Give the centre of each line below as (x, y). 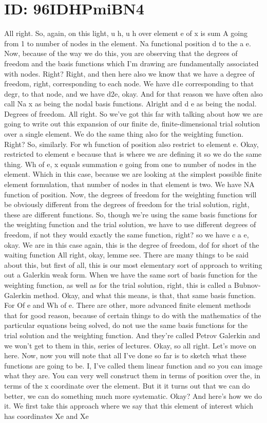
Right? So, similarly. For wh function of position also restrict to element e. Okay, (131, 144)
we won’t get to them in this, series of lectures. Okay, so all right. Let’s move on (130, 345)
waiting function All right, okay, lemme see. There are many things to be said (126, 255)
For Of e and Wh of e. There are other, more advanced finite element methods (128, 305)
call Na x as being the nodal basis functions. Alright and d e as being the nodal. (130, 104)
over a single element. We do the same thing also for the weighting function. (124, 134)
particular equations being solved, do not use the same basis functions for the (126, 325)
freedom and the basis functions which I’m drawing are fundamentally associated (131, 63)
